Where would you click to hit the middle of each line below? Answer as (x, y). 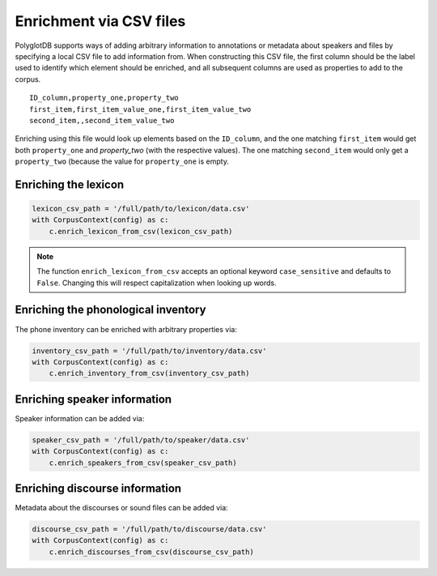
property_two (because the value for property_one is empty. (122, 161)
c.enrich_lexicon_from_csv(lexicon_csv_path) (141, 231)
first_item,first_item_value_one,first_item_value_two (140, 109)
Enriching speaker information (93, 399)
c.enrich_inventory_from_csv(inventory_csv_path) (149, 373)
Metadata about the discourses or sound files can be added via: (121, 508)
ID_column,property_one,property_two (104, 98)
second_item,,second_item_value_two (102, 120)
